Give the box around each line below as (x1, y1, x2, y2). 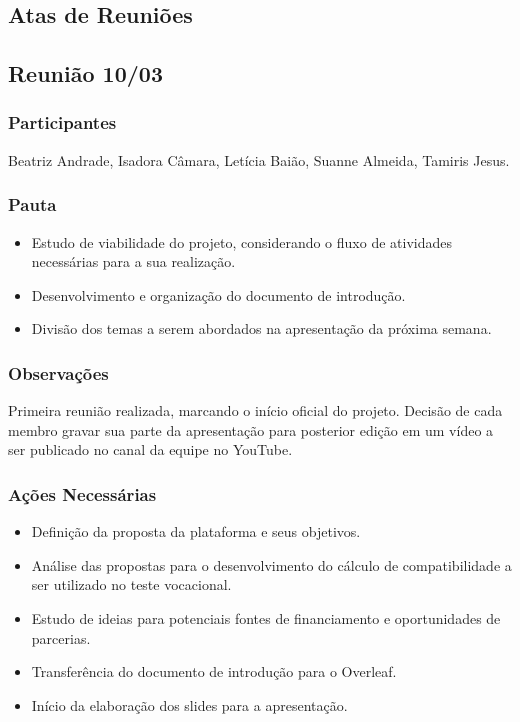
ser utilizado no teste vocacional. (31, 574, 232, 595)
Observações (8, 360, 109, 385)
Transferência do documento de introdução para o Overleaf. (31, 661, 397, 682)
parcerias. (31, 627, 91, 648)
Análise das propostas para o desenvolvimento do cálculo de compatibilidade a (31, 554, 512, 575)
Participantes (8, 110, 117, 135)
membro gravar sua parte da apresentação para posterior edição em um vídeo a (8, 419, 494, 440)
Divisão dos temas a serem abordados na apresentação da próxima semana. (31, 318, 492, 339)
